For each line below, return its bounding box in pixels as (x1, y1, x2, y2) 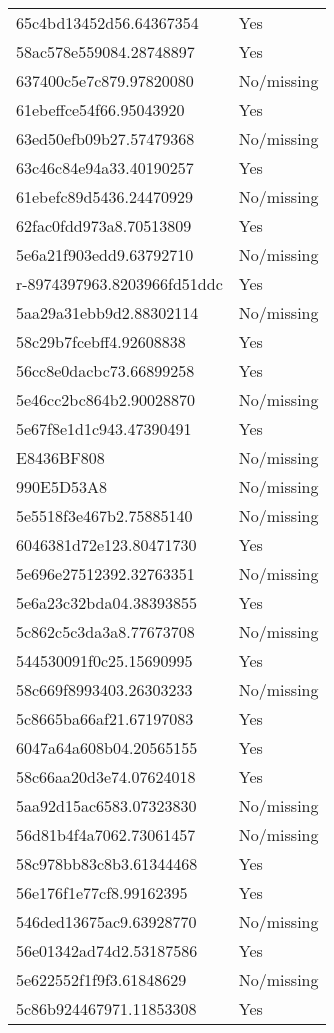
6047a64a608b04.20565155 (16, 736, 198, 759)
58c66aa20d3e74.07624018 (16, 765, 196, 788)
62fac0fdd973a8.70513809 (16, 214, 192, 237)
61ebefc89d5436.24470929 (16, 185, 193, 208)
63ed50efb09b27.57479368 (16, 127, 195, 150)
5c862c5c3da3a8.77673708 (16, 620, 195, 643)
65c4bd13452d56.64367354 (16, 11, 199, 34)
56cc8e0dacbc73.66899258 (16, 359, 195, 382)
